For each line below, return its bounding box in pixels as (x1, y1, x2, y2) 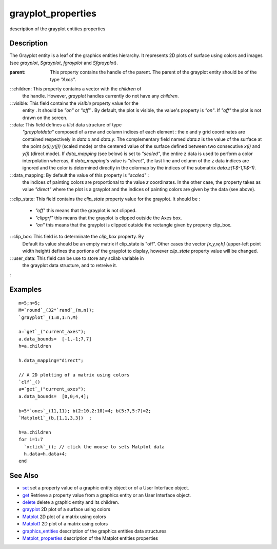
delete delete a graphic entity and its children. (22, 499, 120, 505)
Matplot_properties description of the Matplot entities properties (22, 535, 159, 541)
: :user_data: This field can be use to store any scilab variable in (9, 255, 144, 261)
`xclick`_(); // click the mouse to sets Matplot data (24, 444, 165, 449)
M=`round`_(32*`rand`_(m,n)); (18, 307, 95, 313)
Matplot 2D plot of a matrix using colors (22, 514, 106, 520)
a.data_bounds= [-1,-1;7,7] (18, 336, 92, 342)
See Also (9, 471, 38, 480)
